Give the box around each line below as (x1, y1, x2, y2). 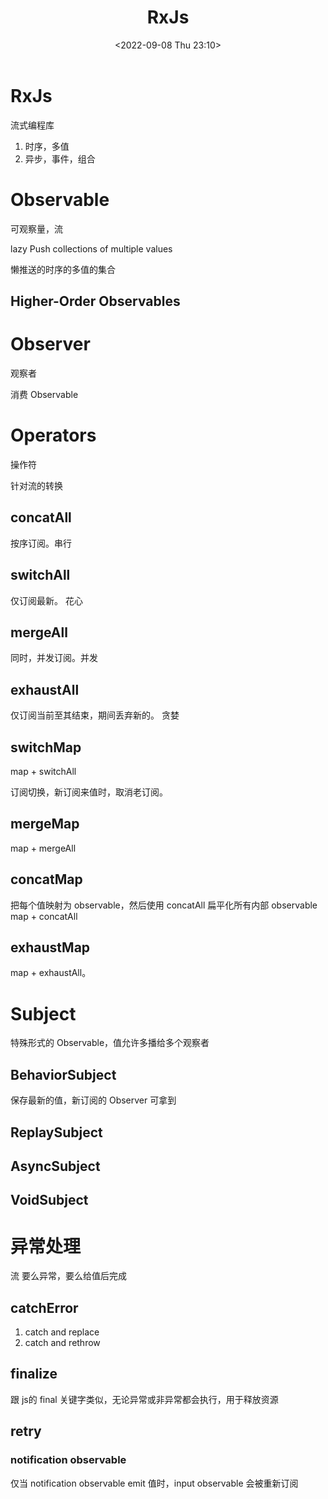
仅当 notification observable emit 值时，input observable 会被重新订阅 (10, 1477, 299, 1489)
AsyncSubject (10, 1157, 101, 1175)
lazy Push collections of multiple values (10, 242, 173, 255)
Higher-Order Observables (10, 293, 181, 310)
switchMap (10, 739, 82, 756)
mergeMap (10, 816, 80, 833)
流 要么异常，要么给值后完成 (10, 1270, 127, 1282)
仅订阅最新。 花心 (10, 594, 83, 606)
